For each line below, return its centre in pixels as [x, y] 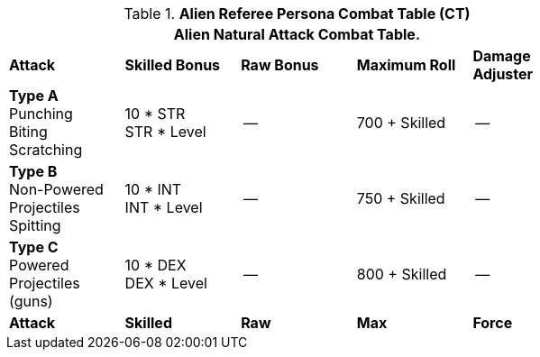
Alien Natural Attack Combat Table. [297, 34]
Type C [34, 247]
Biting [28, 132]
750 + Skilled [401, 198]
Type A [34, 96]
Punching [41, 114]
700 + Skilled [401, 123]
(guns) [31, 301]
